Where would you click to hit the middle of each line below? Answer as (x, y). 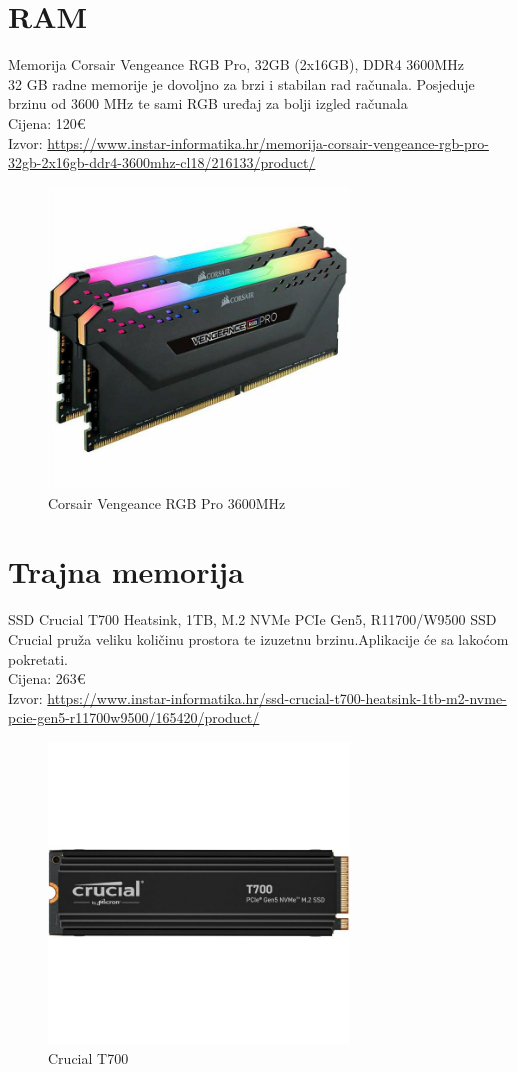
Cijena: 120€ (47, 122)
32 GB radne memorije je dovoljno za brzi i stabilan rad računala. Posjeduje (241, 83)
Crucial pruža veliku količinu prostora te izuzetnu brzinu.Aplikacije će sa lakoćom (258, 638)
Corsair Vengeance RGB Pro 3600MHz (167, 502)
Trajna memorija (126, 571)
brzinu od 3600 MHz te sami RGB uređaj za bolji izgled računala (208, 103)
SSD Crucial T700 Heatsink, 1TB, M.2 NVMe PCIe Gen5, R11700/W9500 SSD (252, 619)
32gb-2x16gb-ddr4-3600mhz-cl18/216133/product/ (162, 162)
